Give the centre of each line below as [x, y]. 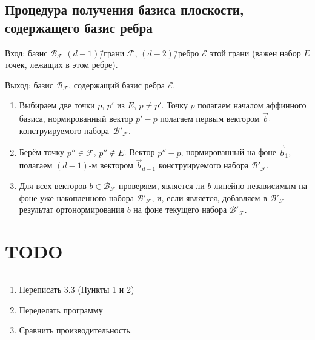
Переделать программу [61, 309]
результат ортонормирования [72, 209]
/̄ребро [186, 52]
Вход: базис [26, 52]
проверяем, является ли [161, 185]
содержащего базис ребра [79, 27]
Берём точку [42, 152]
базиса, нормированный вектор [76, 118]
